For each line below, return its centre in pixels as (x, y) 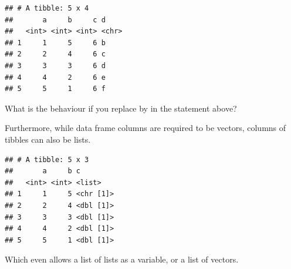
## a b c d (55, 20)
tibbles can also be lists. (48, 139)
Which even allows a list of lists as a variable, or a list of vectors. (122, 259)
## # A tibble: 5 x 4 (47, 8)
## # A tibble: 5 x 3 (47, 159)
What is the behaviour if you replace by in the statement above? (121, 108)
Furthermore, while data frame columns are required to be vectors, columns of (145, 128)
